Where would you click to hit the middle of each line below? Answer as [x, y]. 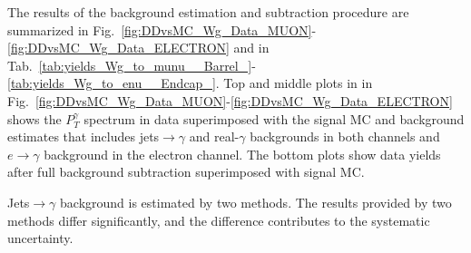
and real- [214, 136]
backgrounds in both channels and [345, 136]
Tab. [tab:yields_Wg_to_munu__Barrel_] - [132, 65]
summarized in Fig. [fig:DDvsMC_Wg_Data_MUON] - [162, 29]
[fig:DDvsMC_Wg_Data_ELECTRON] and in [138, 48]
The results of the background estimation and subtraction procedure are [208, 12]
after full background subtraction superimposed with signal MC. [186, 172]
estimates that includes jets [83, 136]
